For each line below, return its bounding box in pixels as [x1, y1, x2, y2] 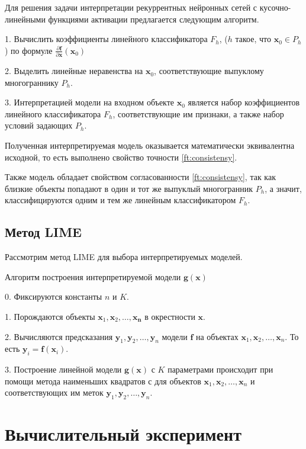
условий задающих [5, 119, 73, 132]
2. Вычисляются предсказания [5, 330, 113, 342]
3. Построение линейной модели [5, 363, 122, 376]
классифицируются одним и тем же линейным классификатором [5, 194, 236, 206]
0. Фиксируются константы [5, 290, 102, 303]
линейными [5, 12, 46, 25]
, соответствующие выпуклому [154, 65, 264, 77]
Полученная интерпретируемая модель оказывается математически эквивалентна [5, 139, 295, 152]
